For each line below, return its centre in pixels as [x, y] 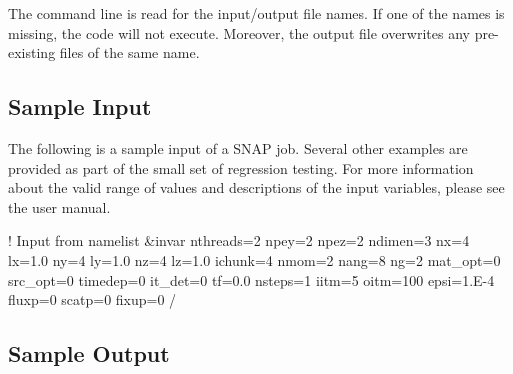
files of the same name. [129, 52]
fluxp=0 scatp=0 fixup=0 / [92, 299]
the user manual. [59, 206]
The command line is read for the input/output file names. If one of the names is [256, 13]
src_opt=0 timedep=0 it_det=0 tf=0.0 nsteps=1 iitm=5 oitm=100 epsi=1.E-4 [251, 279]
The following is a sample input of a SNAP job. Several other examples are [238, 147]
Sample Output [89, 353]
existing [32, 52]
